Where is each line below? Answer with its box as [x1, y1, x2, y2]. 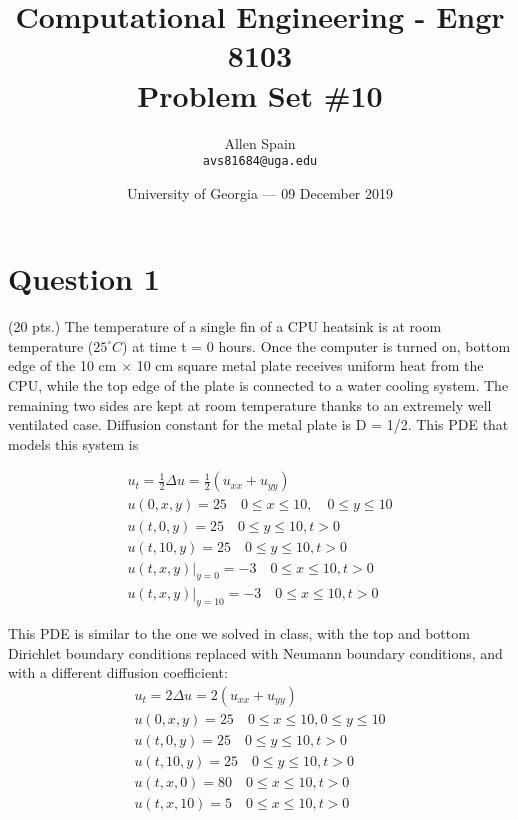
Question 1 [8, 258, 160, 299]
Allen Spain [224, 132, 296, 153]
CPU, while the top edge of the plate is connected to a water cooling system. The [8, 375, 509, 396]
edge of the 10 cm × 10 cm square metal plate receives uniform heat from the [8, 355, 484, 376]
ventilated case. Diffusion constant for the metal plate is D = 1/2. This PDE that [8, 414, 509, 435]
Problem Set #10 [137, 74, 383, 115]
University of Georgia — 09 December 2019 [126, 182, 394, 203]
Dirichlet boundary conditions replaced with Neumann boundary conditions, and [8, 642, 503, 663]
